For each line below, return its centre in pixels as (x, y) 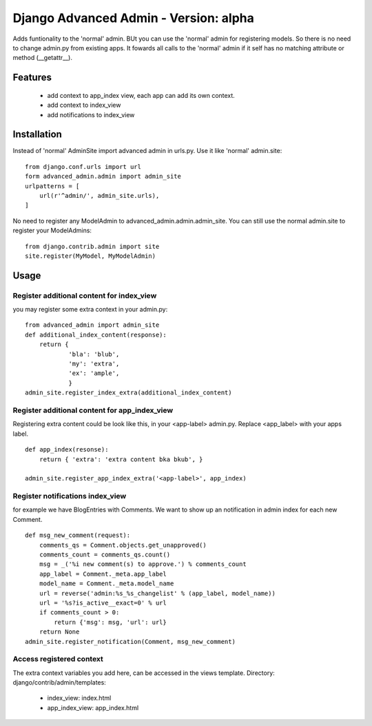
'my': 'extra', (94, 364)
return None (59, 632)
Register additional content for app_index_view (93, 410)
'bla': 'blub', (94, 354)
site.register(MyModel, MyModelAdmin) (91, 256)
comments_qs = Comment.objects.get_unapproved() (123, 545)
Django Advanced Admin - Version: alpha (133, 18)
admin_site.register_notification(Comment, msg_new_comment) (130, 642)
